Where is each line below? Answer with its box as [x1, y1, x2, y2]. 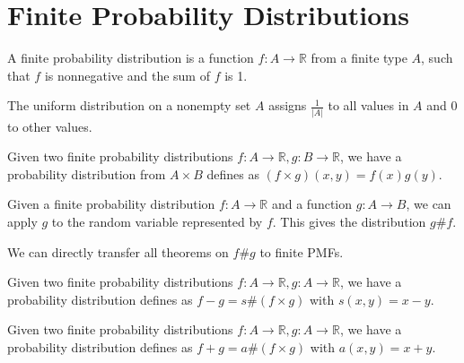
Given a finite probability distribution [7, 194, 215, 213]
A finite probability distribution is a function [7, 48, 254, 67]
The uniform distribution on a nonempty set [7, 96, 251, 115]
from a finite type [311, 48, 407, 67]
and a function [271, 194, 353, 213]
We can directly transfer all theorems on [7, 242, 229, 261]
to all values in [328, 96, 409, 115]
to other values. [7, 117, 92, 135]
